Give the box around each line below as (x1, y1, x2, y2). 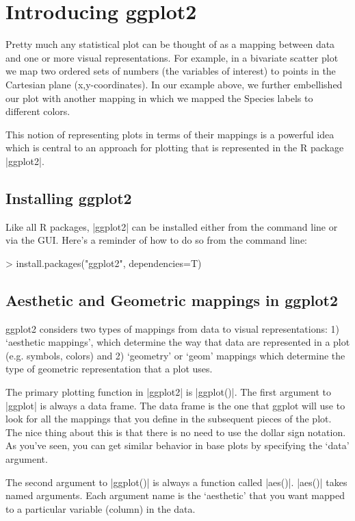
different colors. (5, 104, 70, 118)
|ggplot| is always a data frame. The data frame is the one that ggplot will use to (5, 398, 345, 412)
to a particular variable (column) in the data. (5, 501, 196, 516)
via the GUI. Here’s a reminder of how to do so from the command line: (5, 233, 307, 247)
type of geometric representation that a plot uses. (5, 361, 213, 376)
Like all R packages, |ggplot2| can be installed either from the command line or (5, 219, 338, 233)
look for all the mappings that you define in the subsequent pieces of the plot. (5, 411, 332, 426)
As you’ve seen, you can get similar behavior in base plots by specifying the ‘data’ (5, 438, 350, 453)
